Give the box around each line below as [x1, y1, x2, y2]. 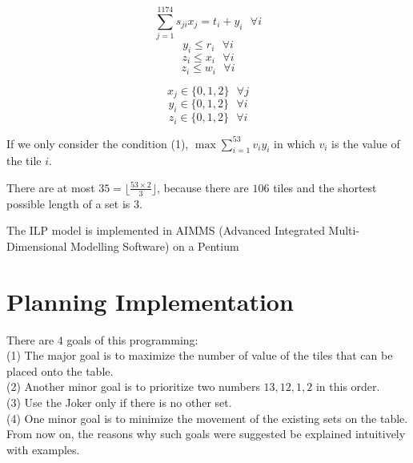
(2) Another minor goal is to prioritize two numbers [6, 378, 260, 395]
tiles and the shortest [273, 179, 377, 195]
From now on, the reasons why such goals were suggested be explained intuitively [6, 425, 406, 442]
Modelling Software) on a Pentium [70, 237, 239, 254]
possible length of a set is [6, 195, 130, 211]
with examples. [6, 441, 80, 457]
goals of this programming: [66, 331, 198, 348]
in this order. [315, 378, 380, 395]
